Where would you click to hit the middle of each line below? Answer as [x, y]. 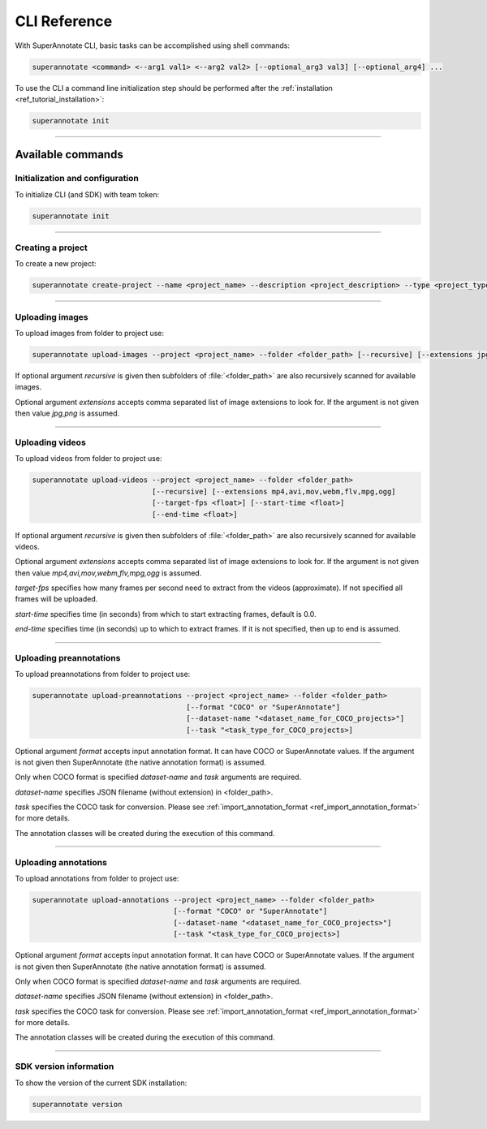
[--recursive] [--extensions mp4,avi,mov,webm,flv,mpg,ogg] [274, 491]
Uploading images [52, 317]
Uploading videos [51, 442]
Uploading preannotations [68, 658]
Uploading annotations [61, 862]
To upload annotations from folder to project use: [97, 878]
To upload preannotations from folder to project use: [103, 674]
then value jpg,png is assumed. [67, 413]
